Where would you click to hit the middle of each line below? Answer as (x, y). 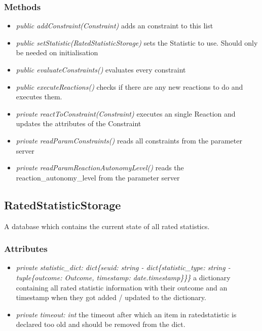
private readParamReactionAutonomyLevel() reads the (100, 168)
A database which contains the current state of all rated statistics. (107, 226)
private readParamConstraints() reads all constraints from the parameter (129, 140)
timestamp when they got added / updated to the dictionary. (111, 297)
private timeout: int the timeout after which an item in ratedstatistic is (126, 314)
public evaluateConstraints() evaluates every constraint (101, 69)
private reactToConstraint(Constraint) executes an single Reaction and (126, 113)
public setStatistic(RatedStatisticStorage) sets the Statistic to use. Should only (137, 42)
